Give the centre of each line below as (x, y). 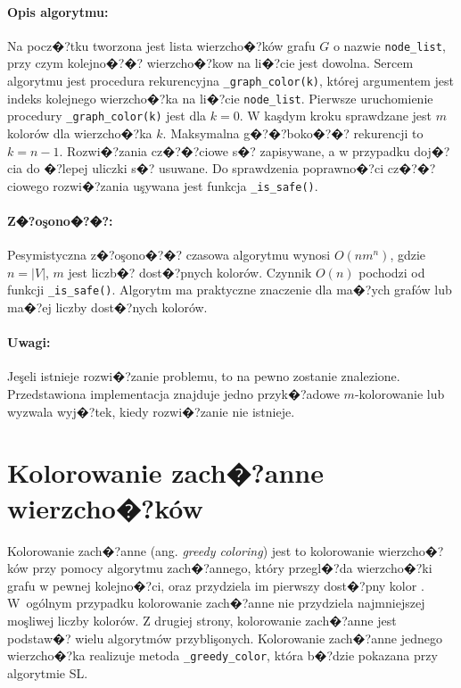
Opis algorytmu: (58, 11)
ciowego (28, 185)
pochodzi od (392, 272)
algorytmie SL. (48, 672)
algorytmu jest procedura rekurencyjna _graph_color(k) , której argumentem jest (231, 81)
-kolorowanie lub (399, 394)
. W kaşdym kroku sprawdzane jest (336, 116)
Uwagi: (29, 342)
